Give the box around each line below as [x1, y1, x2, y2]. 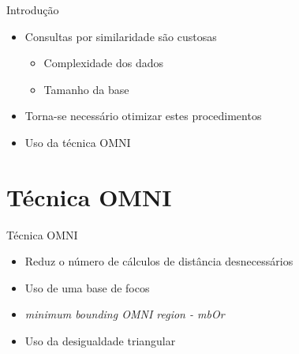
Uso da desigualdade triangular [24, 333, 176, 349]
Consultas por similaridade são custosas [24, 28, 217, 44]
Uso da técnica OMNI [24, 134, 131, 150]
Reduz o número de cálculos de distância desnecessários [24, 253, 293, 269]
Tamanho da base [43, 81, 129, 97]
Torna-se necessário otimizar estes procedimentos [24, 107, 262, 124]
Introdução [6, 2, 59, 17]
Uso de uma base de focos [24, 279, 150, 296]
